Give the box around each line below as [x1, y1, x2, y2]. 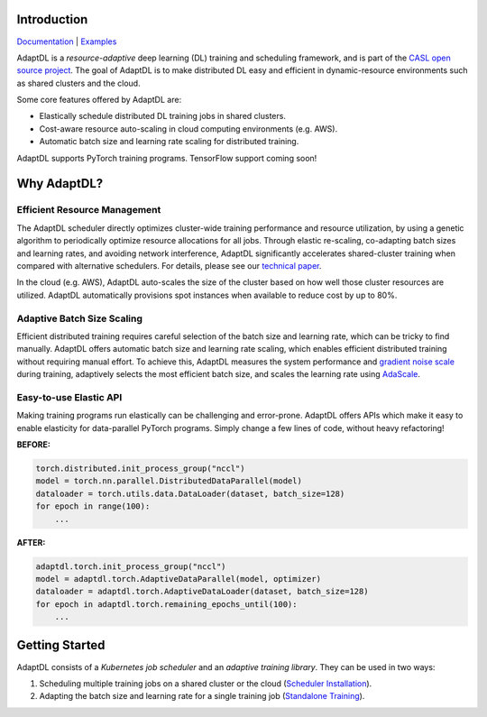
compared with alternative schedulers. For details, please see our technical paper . [16, 260, 322, 271]
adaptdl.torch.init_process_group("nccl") [35, 561, 226, 572]
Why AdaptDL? [16, 176, 104, 191]
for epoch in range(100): [35, 501, 151, 511]
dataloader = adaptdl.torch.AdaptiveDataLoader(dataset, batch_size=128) [35, 586, 369, 597]
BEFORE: [16, 438, 51, 450]
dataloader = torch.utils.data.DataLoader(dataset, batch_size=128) [35, 488, 345, 499]
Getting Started [16, 638, 106, 653]
